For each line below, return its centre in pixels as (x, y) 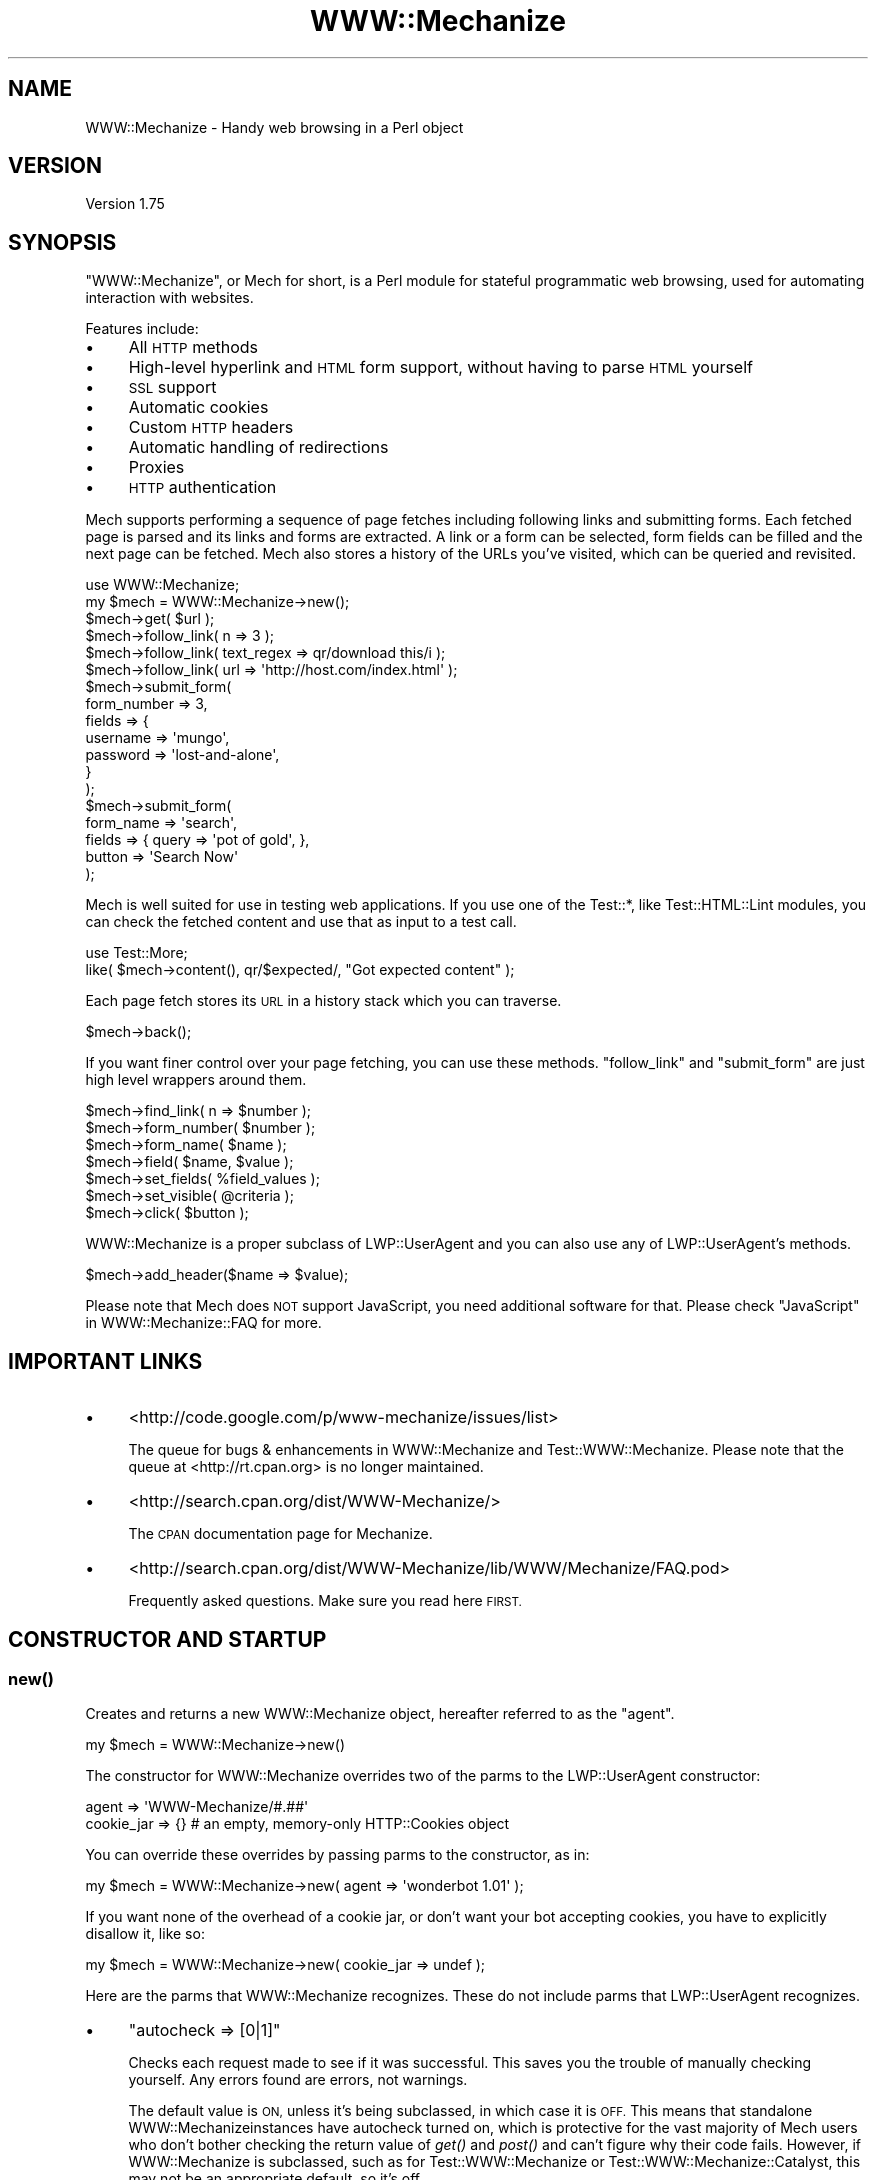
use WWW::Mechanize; (162, 585)
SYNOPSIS (62, 242)
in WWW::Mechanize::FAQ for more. (203, 1323)
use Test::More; (136, 953)
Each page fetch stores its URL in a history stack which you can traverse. (323, 1001)
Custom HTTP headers (211, 427)
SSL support (172, 387)
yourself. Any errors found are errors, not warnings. (298, 2080)
